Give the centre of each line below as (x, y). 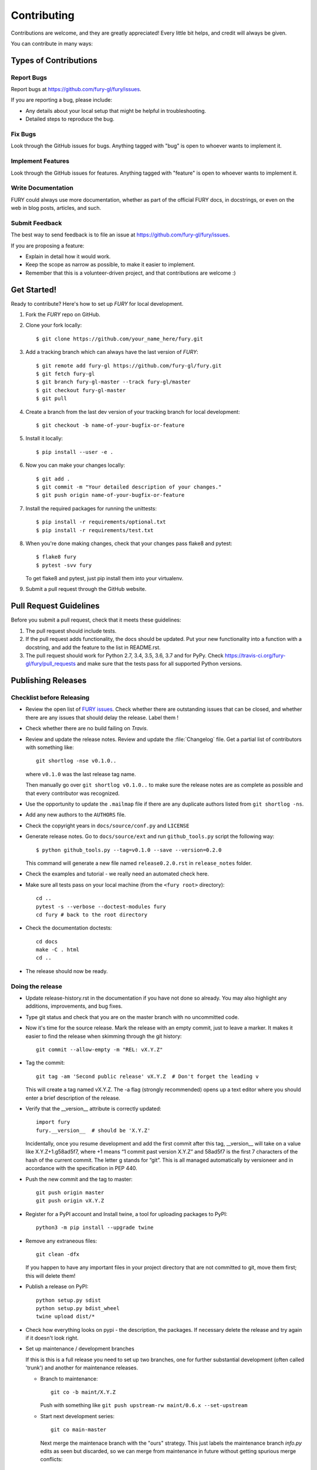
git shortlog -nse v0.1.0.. (76, 761)
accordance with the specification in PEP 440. (81, 1168)
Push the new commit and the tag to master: (79, 1179)
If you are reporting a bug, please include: (62, 100)
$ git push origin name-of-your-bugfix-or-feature (110, 495)
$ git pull (52, 399)
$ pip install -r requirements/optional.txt (101, 522)
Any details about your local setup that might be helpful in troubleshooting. (116, 111)
